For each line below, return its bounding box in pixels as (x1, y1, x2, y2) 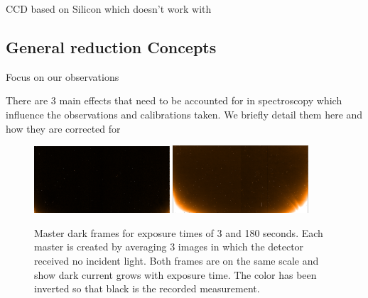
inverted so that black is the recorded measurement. (34, 281, 260, 296)
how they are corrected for (6, 121, 121, 136)
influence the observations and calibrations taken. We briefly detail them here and (6, 106, 363, 121)
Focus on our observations (6, 69, 119, 84)
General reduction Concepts (6, 35, 217, 57)
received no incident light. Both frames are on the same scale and (34, 253, 319, 267)
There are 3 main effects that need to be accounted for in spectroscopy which (6, 93, 342, 108)
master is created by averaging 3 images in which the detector (34, 239, 304, 254)
